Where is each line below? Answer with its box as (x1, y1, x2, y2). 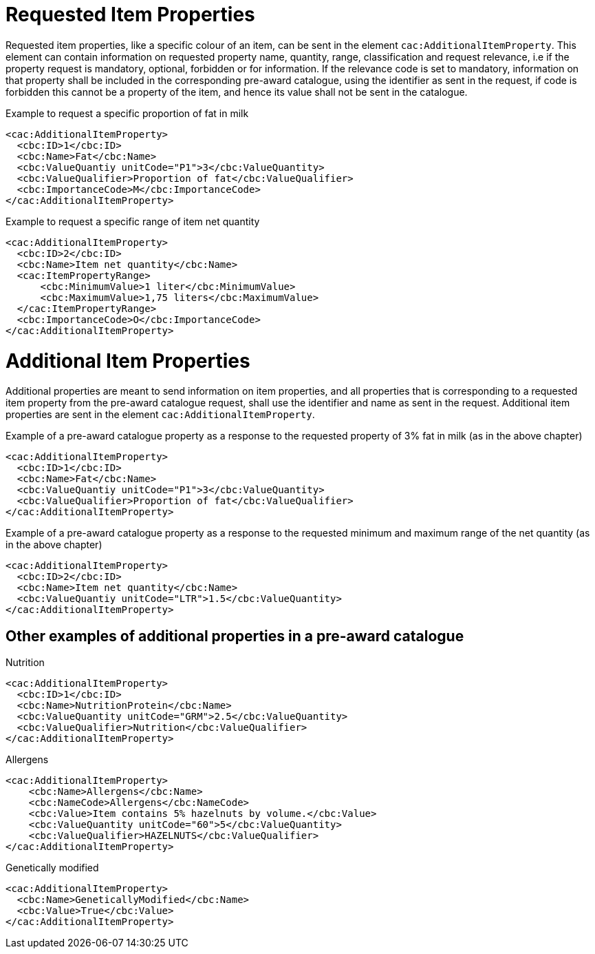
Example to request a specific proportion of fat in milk (6, 107, 249, 119)
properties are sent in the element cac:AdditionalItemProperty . (6, 408, 315, 421)
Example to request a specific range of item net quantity (6, 215, 260, 227)
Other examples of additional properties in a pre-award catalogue (6, 627, 464, 645)
